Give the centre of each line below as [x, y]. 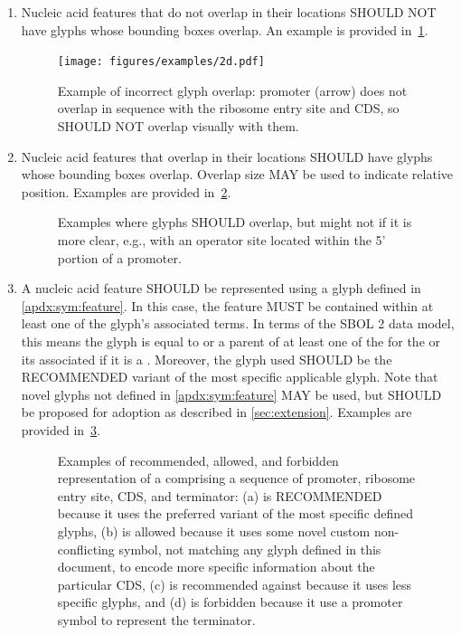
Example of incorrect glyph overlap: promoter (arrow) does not [232, 90]
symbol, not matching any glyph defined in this [250, 549]
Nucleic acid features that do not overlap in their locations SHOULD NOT [229, 12]
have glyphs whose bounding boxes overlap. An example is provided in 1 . [225, 29]
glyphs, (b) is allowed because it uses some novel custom [214, 531]
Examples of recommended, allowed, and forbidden [198, 460]
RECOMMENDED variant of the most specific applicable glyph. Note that [230, 377]
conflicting [86, 549]
